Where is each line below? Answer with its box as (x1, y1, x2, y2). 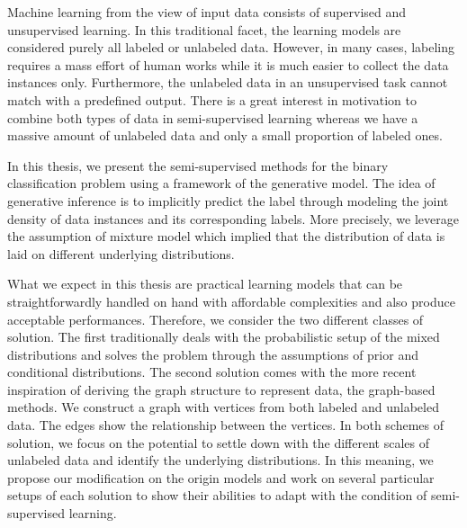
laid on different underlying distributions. (7, 244, 235, 263)
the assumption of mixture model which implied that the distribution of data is (7, 227, 445, 246)
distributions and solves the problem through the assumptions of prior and (7, 345, 418, 363)
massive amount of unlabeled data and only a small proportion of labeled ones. (7, 126, 443, 145)
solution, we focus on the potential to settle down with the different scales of (7, 433, 429, 452)
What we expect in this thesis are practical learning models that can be (7, 274, 403, 293)
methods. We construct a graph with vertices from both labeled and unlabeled (7, 398, 439, 416)
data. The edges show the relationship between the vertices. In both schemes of (7, 416, 445, 434)
